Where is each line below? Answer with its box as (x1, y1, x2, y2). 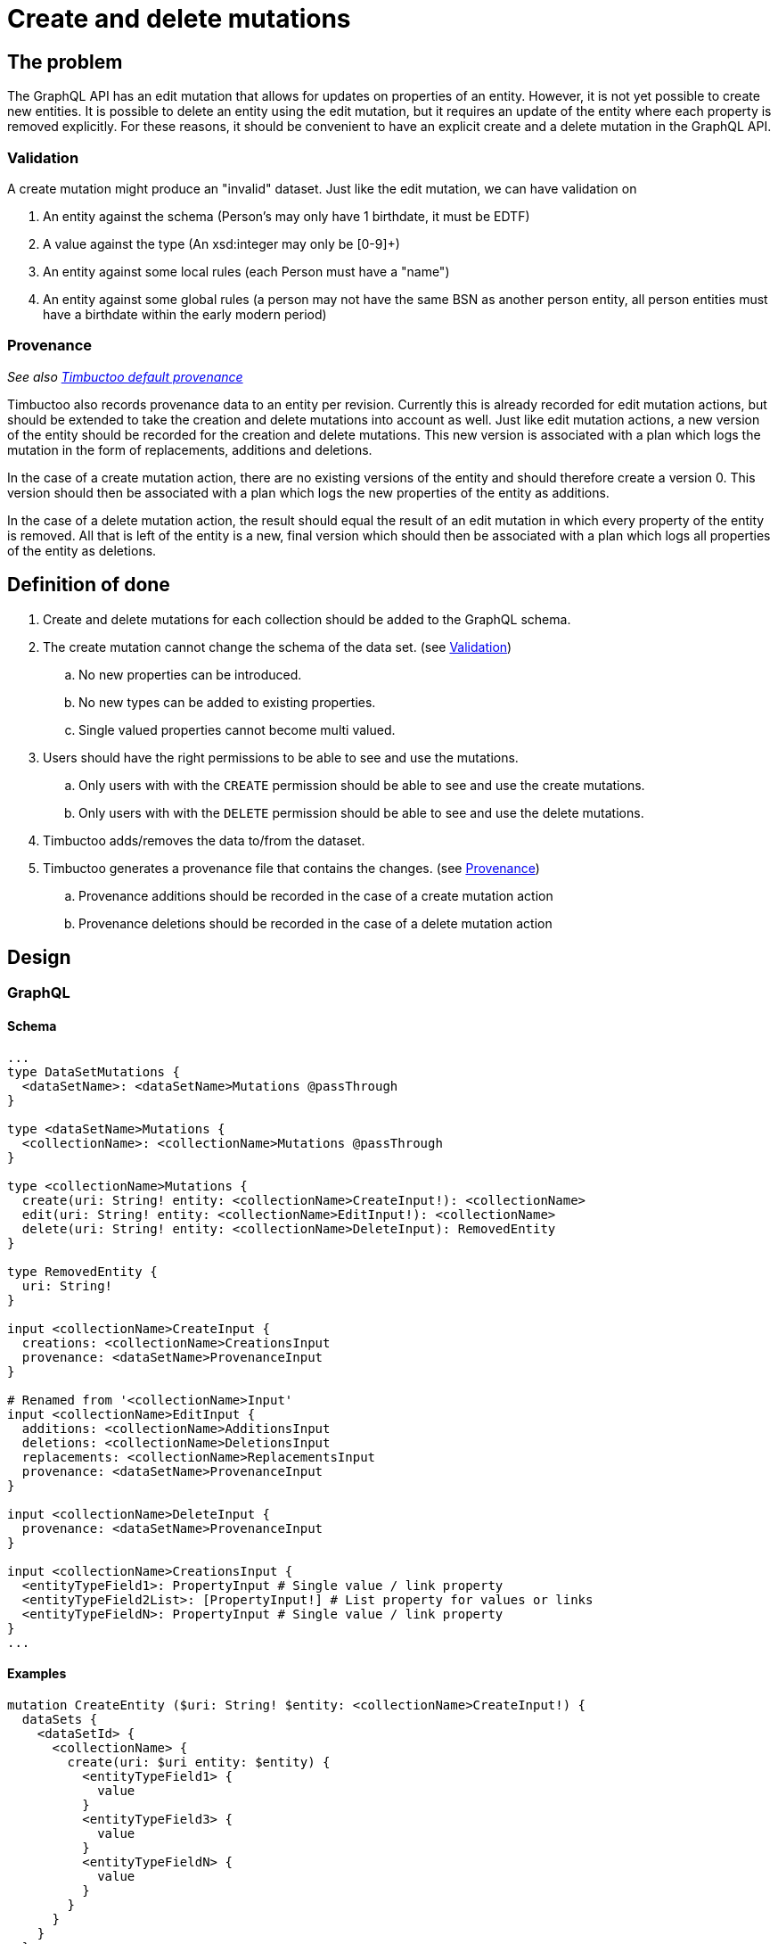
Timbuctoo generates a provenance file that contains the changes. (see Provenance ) (43, 860, 540, 876)
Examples (7, 1666, 67, 1682)
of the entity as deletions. (7, 542, 157, 558)
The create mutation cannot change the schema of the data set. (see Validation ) (43, 638, 512, 655)
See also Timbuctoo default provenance (7, 368, 243, 384)
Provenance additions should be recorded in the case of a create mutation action (78, 887, 553, 903)
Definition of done (7, 573, 170, 597)
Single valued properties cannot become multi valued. (78, 721, 396, 737)
